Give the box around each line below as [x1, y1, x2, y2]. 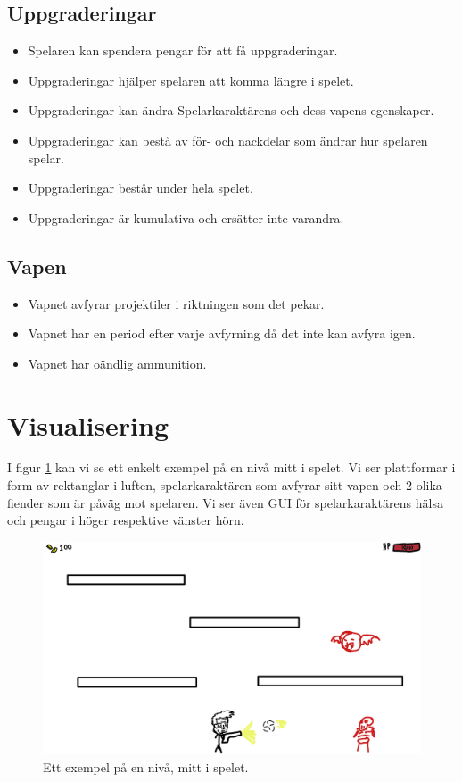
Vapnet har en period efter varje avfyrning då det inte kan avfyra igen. [28, 324, 416, 343]
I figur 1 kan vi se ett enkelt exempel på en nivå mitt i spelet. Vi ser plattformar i [7, 458, 456, 477]
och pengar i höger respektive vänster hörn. [7, 511, 244, 529]
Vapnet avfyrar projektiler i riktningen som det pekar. [28, 294, 325, 312]
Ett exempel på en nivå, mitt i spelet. [43, 757, 249, 776]
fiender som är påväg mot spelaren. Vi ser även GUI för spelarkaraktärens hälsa [7, 493, 443, 512]
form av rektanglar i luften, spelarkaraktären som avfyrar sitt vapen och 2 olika [7, 476, 442, 495]
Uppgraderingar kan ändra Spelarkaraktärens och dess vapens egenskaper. [28, 101, 434, 120]
